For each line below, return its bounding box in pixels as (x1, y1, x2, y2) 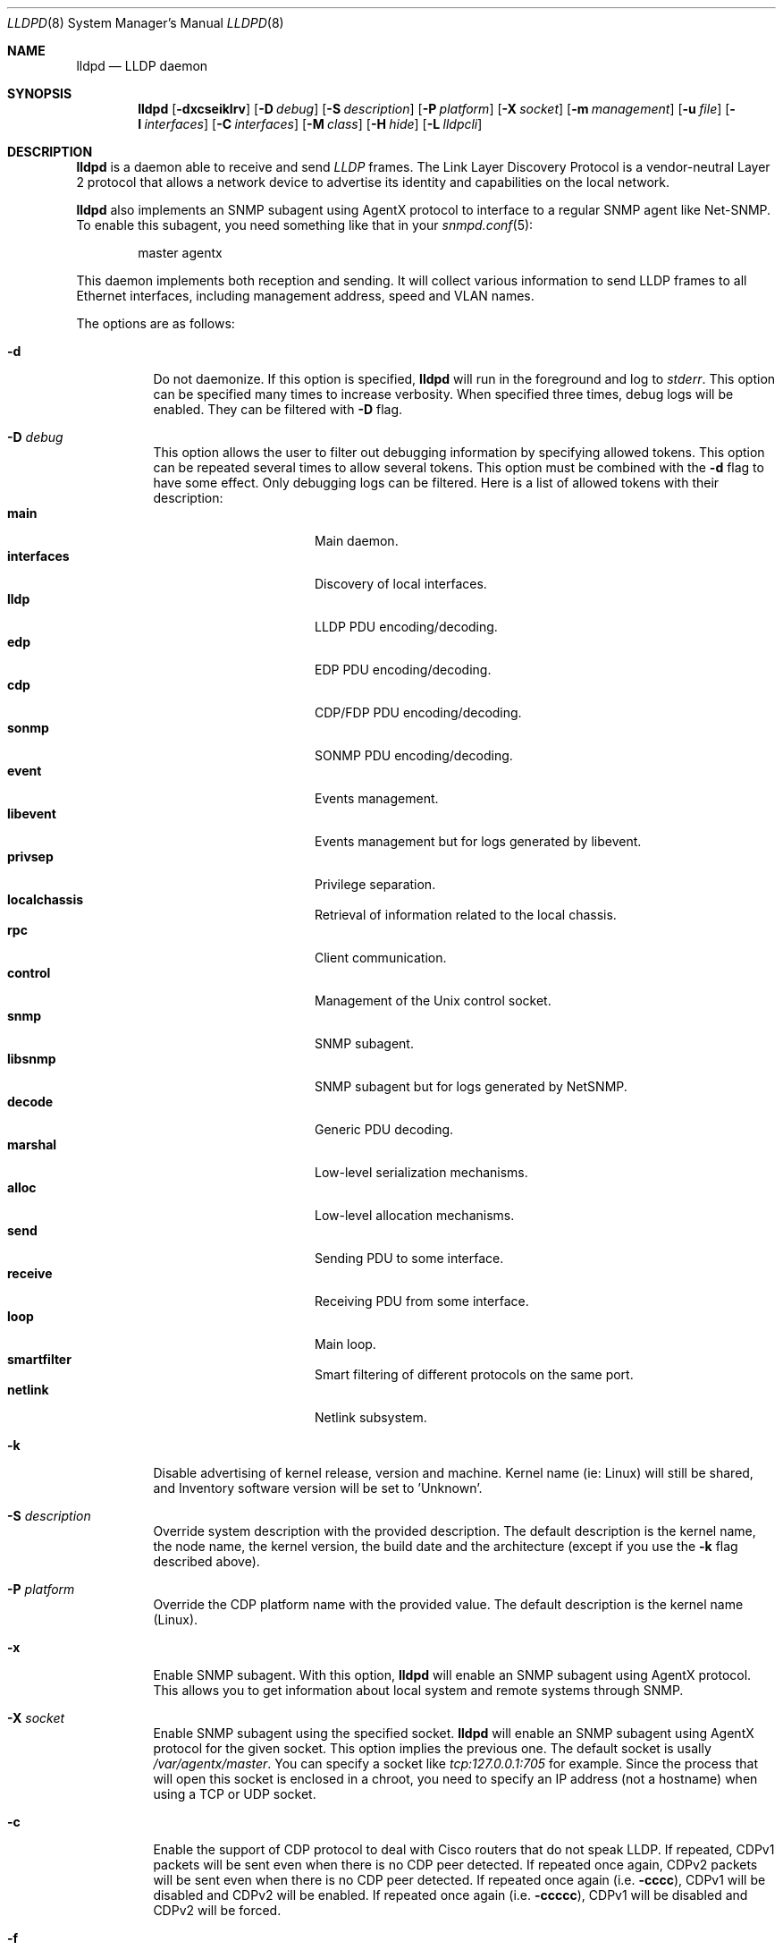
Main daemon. (315, 533, 399, 548)
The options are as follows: (76, 316, 235, 331)
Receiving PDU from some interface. (315, 1293, 529, 1309)
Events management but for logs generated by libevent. (315, 834, 642, 849)
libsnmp (7, 1051, 56, 1066)
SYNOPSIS (7, 86, 72, 101)
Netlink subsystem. (315, 1410, 427, 1425)
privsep (7, 849, 54, 864)
